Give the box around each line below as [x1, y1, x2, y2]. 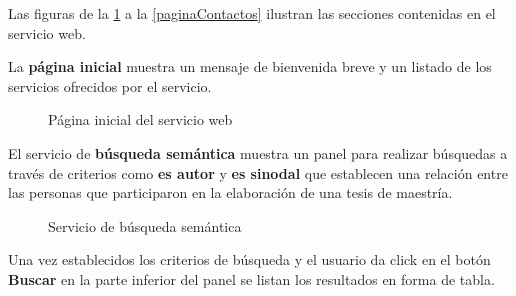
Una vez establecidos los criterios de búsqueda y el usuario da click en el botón [8, 249, 491, 270]
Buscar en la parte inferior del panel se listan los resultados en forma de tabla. [8, 268, 495, 289]
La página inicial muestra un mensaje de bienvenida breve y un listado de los [8, 56, 492, 77]
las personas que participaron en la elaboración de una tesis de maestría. [8, 182, 453, 203]
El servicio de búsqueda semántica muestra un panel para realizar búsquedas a [8, 142, 508, 163]
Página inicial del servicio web [48, 109, 233, 130]
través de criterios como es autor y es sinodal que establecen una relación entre [8, 162, 508, 183]
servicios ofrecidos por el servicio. [8, 75, 212, 96]
